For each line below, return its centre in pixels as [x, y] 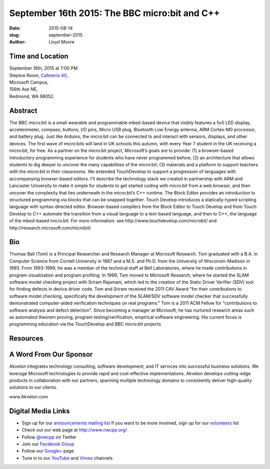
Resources [26, 338]
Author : [17, 42]
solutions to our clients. [33, 387]
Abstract [23, 110]
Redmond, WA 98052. [32, 96]
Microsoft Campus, [29, 82]
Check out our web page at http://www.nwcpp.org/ [74, 430]
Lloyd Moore [62, 42]
